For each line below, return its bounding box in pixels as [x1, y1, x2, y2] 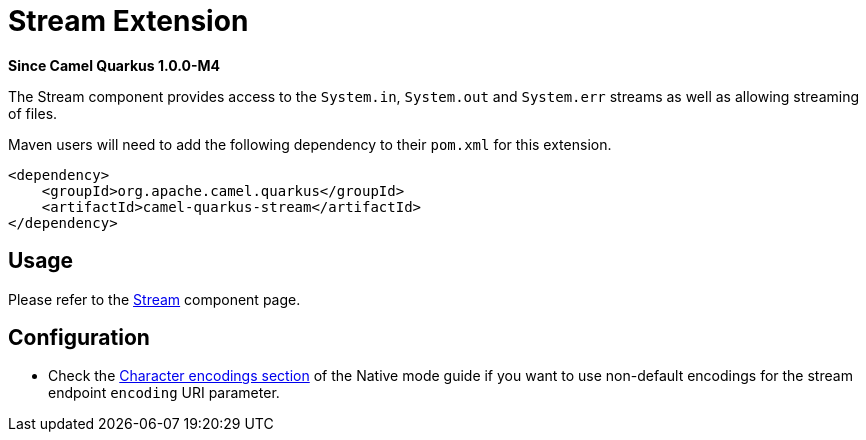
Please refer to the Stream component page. [8, 290, 301, 308]
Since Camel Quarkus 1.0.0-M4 [8, 56, 221, 74]
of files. [8, 104, 58, 122]
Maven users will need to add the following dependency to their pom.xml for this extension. [8, 135, 612, 153]
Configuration [8, 325, 150, 351]
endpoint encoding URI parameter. [48, 384, 280, 402]
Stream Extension [8, 4, 249, 38]
